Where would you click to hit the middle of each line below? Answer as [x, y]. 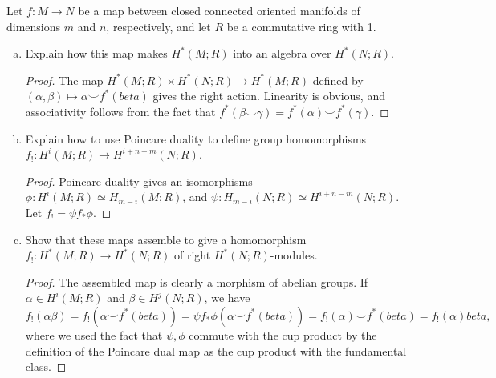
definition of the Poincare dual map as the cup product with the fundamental [216, 350]
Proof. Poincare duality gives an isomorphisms [139, 181]
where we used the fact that [94, 334]
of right [193, 255]
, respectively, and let [159, 26]
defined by [338, 80]
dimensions [34, 26]
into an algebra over [282, 53]
